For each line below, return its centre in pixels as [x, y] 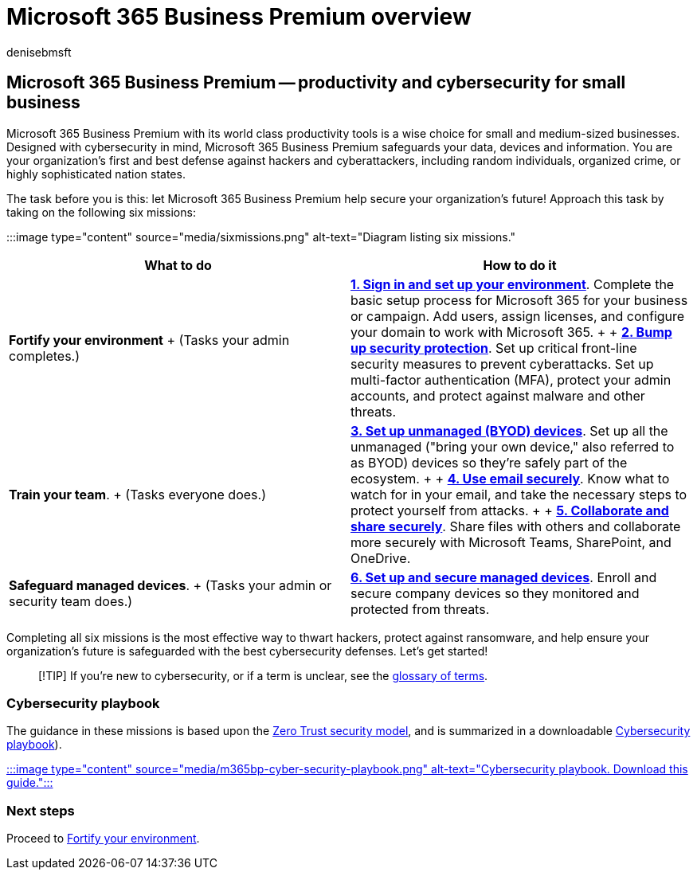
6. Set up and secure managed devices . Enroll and [504, 577]
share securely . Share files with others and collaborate [516, 526]
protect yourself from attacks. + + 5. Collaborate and [510, 510]
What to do [178, 265]
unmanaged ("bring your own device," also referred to [513, 446]
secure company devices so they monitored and [495, 593]
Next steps [41, 810]
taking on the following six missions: [101, 212]
